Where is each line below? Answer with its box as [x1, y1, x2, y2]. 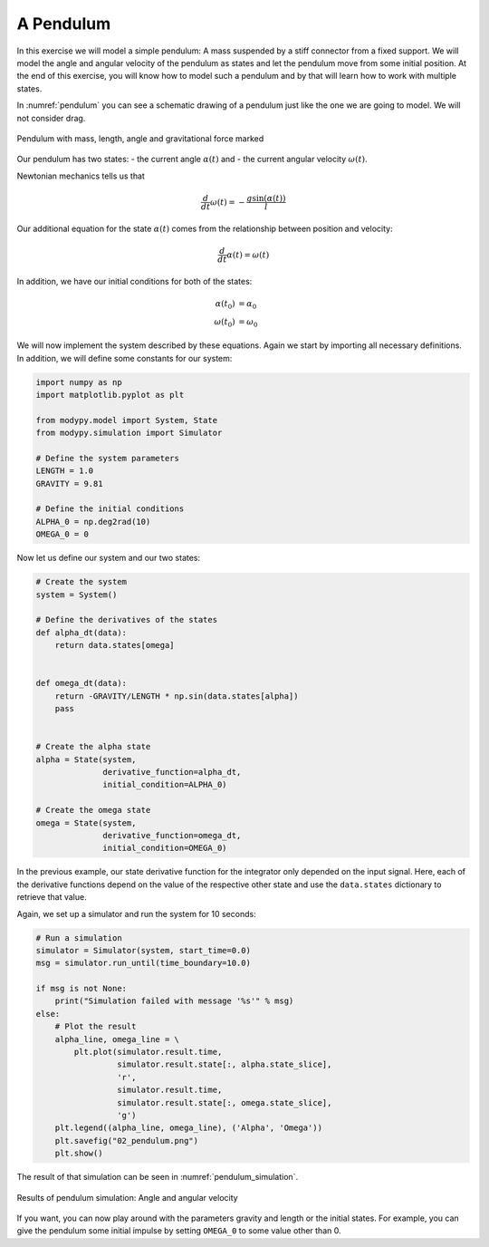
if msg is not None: [35, 983, 127, 994]
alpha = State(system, [35, 754, 137, 765]
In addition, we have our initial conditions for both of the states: [16, 275, 253, 286]
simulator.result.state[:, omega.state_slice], [116, 1097, 332, 1107]
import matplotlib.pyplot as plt [35, 390, 185, 400]
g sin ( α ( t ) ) [245, 193, 286, 203]
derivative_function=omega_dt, [102, 830, 242, 840]
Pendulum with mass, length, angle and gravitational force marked [16, 132, 264, 144]
